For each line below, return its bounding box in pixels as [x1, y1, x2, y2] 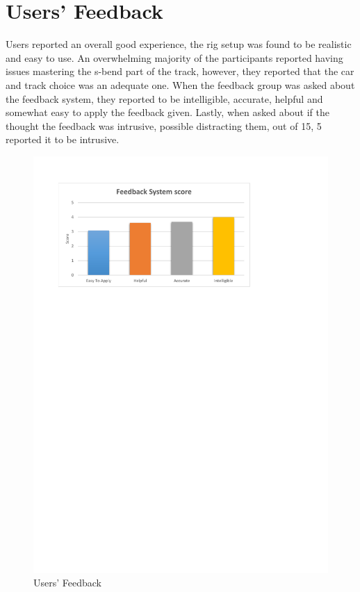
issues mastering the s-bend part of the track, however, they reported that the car [6, 64, 354, 79]
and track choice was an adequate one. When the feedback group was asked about [6, 77, 355, 92]
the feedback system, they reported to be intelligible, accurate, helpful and [6, 91, 323, 106]
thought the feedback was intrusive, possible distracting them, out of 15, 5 [6, 118, 322, 133]
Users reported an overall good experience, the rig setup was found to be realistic [6, 37, 352, 51]
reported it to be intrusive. [6, 132, 120, 147]
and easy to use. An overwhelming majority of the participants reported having [6, 50, 343, 65]
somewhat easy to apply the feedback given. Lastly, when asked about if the [6, 105, 329, 120]
